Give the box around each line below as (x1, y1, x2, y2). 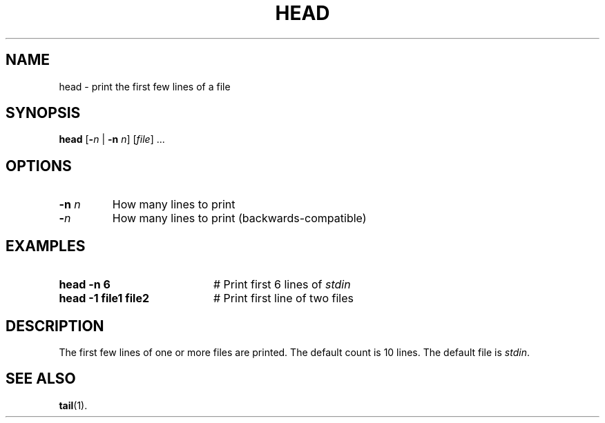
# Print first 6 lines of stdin (213, 277, 351, 292)
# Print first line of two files (213, 291, 354, 306)
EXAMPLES (6, 237, 86, 255)
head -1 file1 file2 (59, 291, 150, 306)
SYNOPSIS (6, 104, 81, 122)
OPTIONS (6, 157, 72, 175)
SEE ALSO (6, 370, 76, 388)
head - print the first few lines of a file (59, 80, 231, 92)
